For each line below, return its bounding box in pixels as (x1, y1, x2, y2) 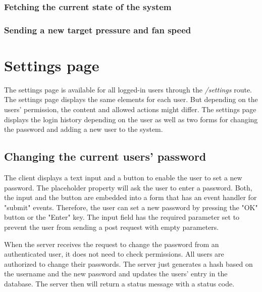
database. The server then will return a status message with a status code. (4, 278, 235, 288)
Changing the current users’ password (4, 149, 206, 164)
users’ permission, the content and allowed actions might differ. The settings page (4, 104, 256, 114)
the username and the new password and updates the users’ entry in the (4, 268, 228, 279)
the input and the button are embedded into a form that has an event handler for (4, 192, 257, 203)
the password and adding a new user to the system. (4, 124, 163, 134)
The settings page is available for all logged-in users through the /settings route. (4, 84, 252, 94)
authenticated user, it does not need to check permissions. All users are (4, 249, 224, 259)
